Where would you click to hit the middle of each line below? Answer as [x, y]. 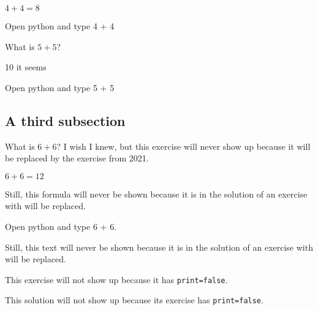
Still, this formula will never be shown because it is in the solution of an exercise [156, 194]
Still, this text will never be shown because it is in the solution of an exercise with [159, 247]
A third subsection [65, 120]
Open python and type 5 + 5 [60, 87]
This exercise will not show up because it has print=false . [116, 279]
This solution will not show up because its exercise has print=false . [134, 300]
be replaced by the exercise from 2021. [77, 158]
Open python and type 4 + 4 [60, 26]
